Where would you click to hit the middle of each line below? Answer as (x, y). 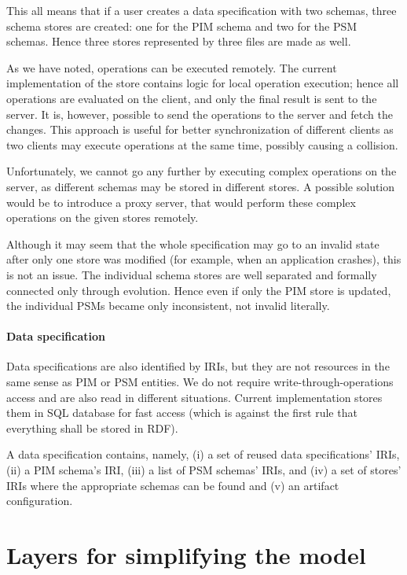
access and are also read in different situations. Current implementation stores (194, 397)
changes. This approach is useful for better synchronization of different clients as (200, 129)
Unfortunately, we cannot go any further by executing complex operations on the (202, 171)
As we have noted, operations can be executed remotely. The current (172, 67)
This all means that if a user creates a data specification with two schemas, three (202, 10)
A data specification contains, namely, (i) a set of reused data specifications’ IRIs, (203, 454)
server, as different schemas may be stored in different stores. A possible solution (201, 186)
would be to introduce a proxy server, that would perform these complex (181, 202)
